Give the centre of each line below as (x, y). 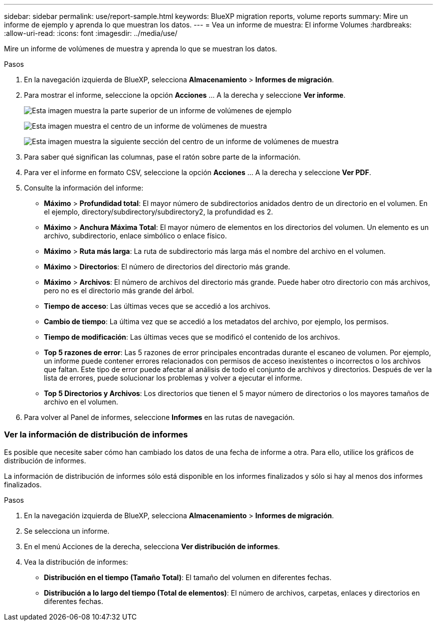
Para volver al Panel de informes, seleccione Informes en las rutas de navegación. (159, 417)
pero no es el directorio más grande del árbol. (119, 291)
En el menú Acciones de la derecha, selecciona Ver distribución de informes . (152, 546)
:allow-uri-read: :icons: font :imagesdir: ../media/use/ (91, 33)
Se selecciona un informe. (67, 531)
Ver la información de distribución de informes (96, 435)
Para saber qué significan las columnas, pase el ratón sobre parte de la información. (162, 157)
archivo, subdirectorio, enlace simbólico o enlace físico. (135, 236)
